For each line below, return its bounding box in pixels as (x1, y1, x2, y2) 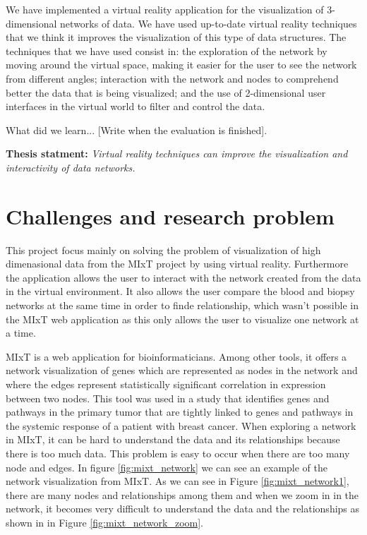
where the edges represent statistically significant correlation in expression (6, 377, 326, 391)
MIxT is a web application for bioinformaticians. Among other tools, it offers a (6, 349, 347, 363)
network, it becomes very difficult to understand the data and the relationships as (6, 501, 360, 516)
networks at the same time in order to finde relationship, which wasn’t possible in (6, 298, 359, 313)
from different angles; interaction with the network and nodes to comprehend (6, 71, 339, 85)
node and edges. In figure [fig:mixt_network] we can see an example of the (6, 459, 328, 474)
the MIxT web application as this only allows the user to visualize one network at (6, 311, 359, 326)
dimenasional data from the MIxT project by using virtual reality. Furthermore (6, 256, 349, 271)
